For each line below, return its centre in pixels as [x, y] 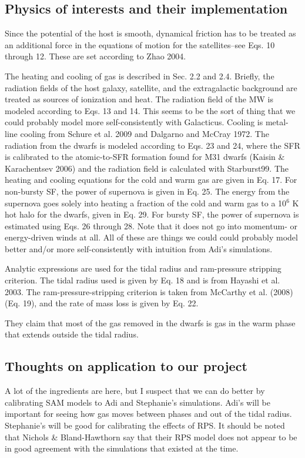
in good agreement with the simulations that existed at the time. [122, 448]
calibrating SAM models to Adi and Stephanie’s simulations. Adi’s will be [138, 402]
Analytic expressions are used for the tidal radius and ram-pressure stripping [143, 268]
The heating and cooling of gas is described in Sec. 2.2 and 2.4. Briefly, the [140, 76]
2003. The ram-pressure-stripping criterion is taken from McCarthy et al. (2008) [149, 291]
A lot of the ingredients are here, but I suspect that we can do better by [135, 391]
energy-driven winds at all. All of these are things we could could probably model [151, 237]
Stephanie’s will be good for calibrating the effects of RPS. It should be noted [145, 425]
